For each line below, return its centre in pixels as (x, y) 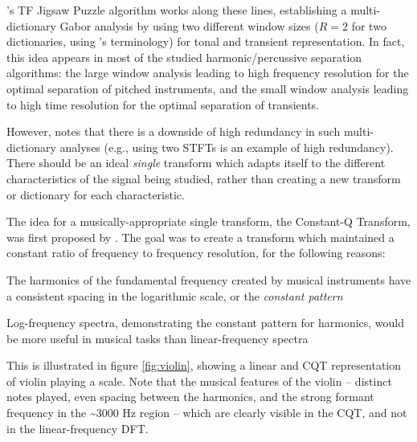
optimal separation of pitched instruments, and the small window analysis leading (208, 88)
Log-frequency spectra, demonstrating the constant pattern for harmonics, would (206, 323)
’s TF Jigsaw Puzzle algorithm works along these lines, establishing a (177, 10)
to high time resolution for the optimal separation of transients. (163, 104)
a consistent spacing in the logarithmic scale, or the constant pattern (175, 295)
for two (369, 25)
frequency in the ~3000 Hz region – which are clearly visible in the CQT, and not (207, 413)
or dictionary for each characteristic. (96, 194)
